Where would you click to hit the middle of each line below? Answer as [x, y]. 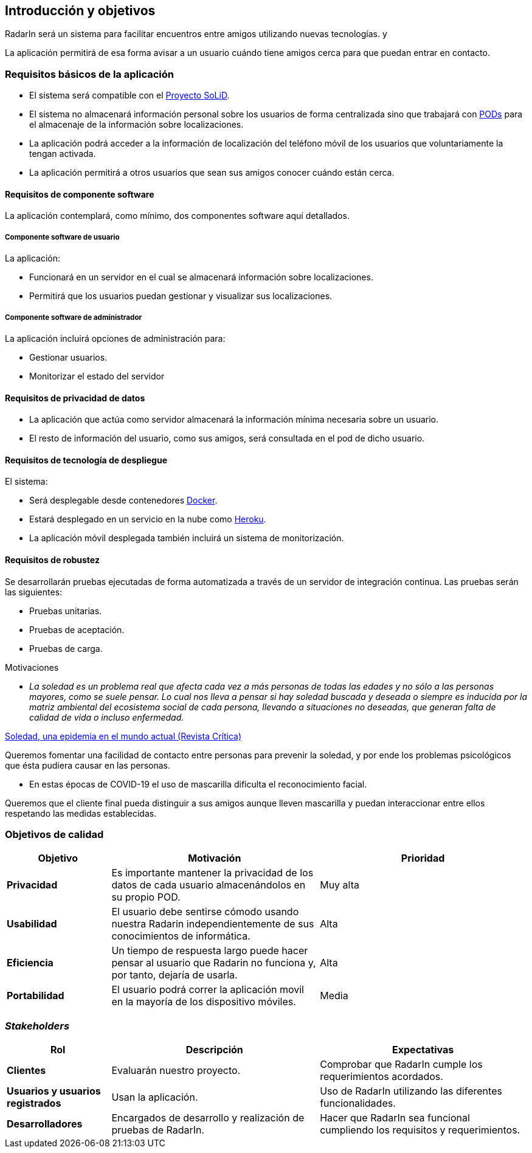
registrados [34, 1103]
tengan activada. [63, 154]
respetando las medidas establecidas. [81, 813]
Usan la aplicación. [155, 1097]
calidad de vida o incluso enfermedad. [107, 717]
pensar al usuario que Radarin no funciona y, [214, 963]
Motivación [215, 858]
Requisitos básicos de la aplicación [89, 74]
